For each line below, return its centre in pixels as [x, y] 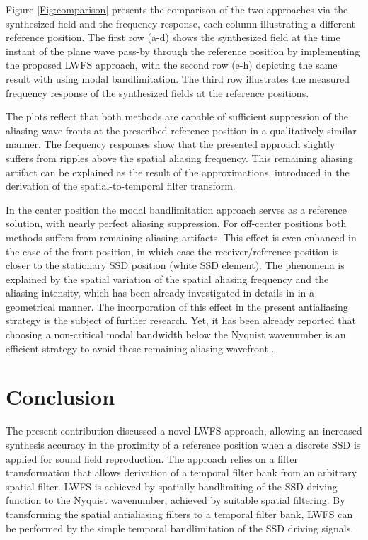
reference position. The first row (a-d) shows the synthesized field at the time [173, 37]
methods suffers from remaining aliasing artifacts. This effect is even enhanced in [181, 237]
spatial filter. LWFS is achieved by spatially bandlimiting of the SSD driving [172, 486]
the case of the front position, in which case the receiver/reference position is [172, 251]
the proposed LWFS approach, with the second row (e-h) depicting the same [172, 65]
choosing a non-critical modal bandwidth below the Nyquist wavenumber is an [176, 334]
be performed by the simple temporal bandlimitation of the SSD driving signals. [180, 528]
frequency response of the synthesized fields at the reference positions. [157, 92]
